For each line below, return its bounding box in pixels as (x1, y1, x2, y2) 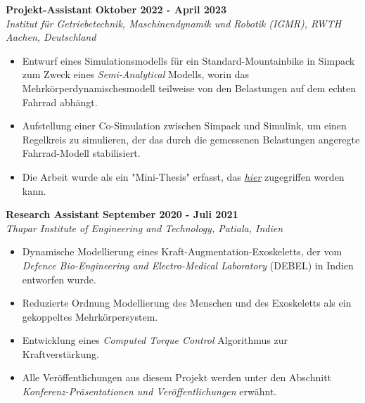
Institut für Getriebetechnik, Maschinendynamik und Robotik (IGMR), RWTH (6, 15, 342, 30)
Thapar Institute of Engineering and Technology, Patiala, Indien (6, 220, 283, 235)
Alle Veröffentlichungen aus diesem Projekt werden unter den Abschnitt (22, 370, 332, 385)
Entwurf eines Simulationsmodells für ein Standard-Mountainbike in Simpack (22, 53, 355, 68)
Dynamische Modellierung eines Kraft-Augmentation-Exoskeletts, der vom (22, 244, 342, 259)
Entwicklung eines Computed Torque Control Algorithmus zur (22, 333, 288, 347)
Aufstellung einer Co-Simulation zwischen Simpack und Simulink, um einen (22, 118, 347, 133)
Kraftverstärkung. (22, 346, 99, 361)
